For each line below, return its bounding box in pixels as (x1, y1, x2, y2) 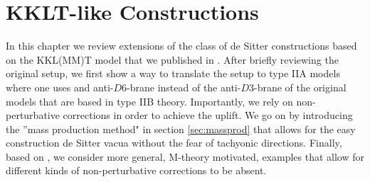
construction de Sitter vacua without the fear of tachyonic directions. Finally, (6, 135, 342, 150)
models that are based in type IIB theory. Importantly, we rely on (6, 93, 293, 108)
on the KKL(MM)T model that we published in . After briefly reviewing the (6, 52, 339, 67)
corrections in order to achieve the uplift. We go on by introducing (63, 108, 353, 123)
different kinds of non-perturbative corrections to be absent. (6, 163, 267, 178)
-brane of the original (253, 79, 347, 94)
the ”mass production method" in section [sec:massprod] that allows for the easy (6, 121, 356, 136)
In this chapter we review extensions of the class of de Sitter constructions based (6, 38, 357, 53)
